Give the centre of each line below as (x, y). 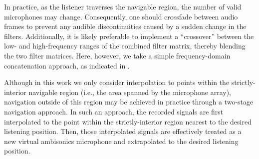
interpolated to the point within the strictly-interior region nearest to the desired (128, 121)
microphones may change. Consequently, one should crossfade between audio (121, 16)
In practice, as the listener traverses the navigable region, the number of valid (123, 6)
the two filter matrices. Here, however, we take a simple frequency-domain (117, 55)
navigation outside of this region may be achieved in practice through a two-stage (129, 102)
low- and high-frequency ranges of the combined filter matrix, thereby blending (125, 46)
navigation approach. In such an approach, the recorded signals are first (114, 111)
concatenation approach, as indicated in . (67, 65)
